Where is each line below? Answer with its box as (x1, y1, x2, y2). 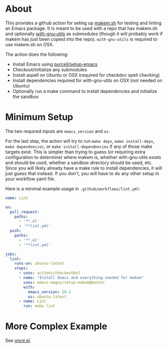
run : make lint (23, 303, 56, 309)
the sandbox (12, 93, 39, 100)
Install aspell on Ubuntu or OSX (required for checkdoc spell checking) (12, 72, 160, 78)
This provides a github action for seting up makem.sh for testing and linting (5, 20, 162, 26)
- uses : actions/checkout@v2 (18, 270, 80, 276)
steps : (14, 266, 28, 271)
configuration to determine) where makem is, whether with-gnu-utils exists (5, 154, 161, 160)
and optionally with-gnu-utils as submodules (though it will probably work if (5, 30, 163, 37)
